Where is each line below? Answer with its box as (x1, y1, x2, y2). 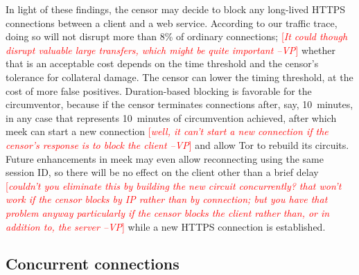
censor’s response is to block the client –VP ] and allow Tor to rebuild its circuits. (6, 137, 349, 152)
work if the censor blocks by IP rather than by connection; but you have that (6, 192, 328, 206)
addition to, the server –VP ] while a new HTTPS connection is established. (6, 219, 326, 233)
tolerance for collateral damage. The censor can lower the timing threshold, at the (6, 69, 353, 84)
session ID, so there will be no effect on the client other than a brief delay (6, 165, 319, 179)
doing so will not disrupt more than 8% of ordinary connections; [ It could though (6, 29, 348, 44)
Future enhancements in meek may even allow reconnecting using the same (6, 151, 324, 166)
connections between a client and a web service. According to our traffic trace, (6, 15, 338, 30)
